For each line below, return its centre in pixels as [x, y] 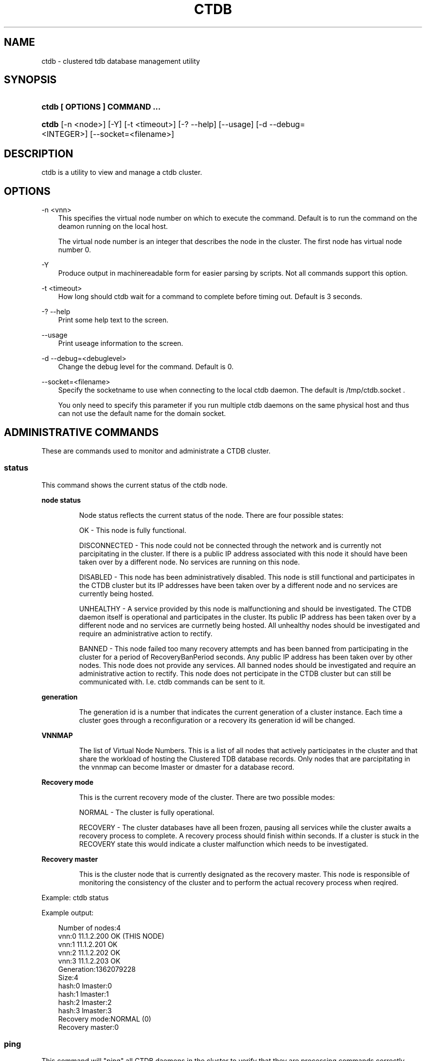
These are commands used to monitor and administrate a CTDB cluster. [156, 451]
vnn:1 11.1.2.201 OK [88, 944]
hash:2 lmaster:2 [85, 1002]
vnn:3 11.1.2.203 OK [89, 961]
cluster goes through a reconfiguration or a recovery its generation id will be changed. [217, 720]
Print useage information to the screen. [121, 343]
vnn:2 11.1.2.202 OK [89, 952]
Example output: [68, 912]
